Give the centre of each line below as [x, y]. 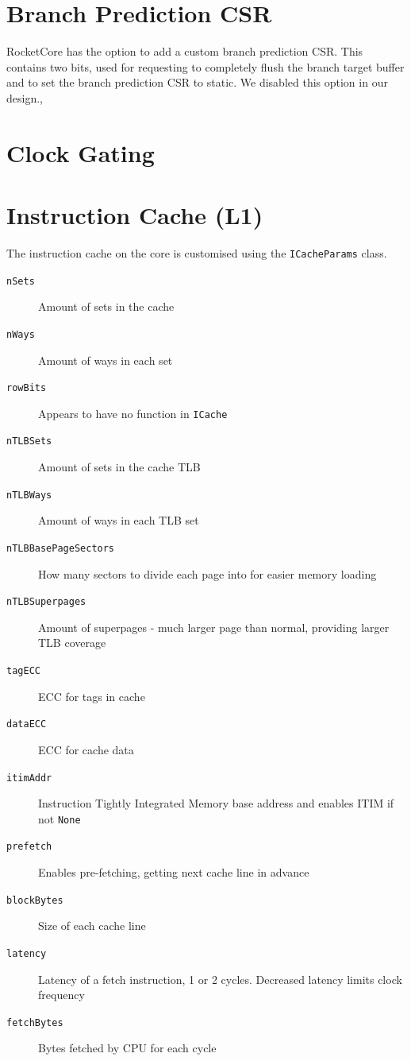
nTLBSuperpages [46, 602]
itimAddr [29, 778]
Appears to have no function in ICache [133, 413]
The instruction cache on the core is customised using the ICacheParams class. [197, 253]
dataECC [27, 724]
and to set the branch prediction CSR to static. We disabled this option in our [197, 82]
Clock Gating [81, 152]
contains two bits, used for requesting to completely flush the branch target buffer [205, 66]
